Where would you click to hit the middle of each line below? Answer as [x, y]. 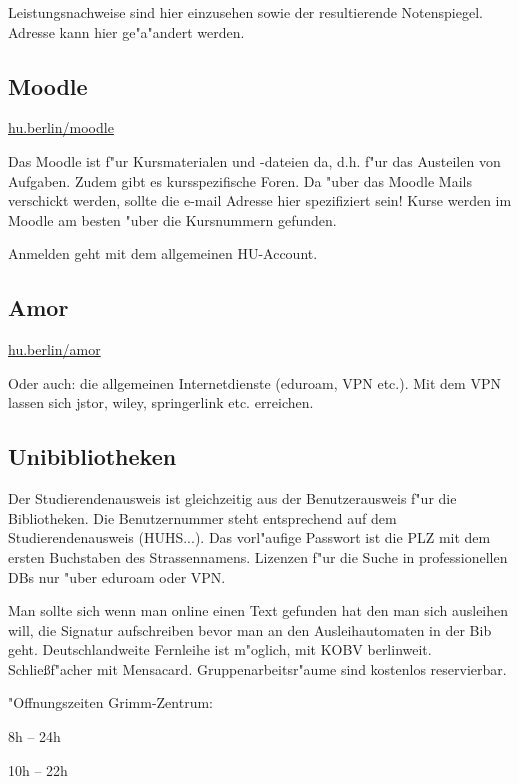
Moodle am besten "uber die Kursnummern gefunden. [172, 219]
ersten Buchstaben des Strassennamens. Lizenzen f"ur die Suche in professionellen [258, 556]
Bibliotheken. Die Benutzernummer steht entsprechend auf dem [202, 517]
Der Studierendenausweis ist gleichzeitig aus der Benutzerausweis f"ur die [232, 498]
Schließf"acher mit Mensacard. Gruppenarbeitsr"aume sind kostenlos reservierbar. [257, 668]
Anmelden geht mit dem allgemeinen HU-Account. [163, 253]
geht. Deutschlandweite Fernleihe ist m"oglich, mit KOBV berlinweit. [220, 649]
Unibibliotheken [92, 456]
